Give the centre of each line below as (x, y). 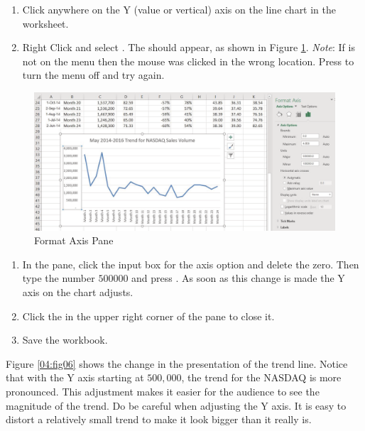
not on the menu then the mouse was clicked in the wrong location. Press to (188, 61)
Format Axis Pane (74, 240)
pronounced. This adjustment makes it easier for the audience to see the (163, 391)
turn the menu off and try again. (93, 75)
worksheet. (45, 23)
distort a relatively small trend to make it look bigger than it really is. (159, 419)
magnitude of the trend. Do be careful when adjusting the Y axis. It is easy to (176, 405)
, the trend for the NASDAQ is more (261, 377)
